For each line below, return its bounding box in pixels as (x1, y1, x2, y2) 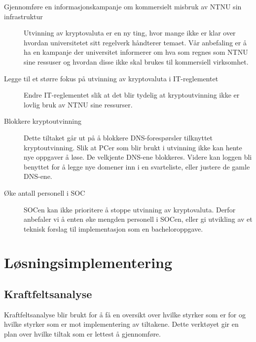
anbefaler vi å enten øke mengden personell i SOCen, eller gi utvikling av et (24, 214, 253, 224)
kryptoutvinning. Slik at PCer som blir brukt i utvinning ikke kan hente (24, 142, 242, 152)
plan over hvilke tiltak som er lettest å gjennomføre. (4, 329, 161, 339)
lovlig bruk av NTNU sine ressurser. (24, 99, 133, 109)
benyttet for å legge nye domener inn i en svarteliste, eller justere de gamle (24, 161, 250, 171)
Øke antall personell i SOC (4, 187, 85, 198)
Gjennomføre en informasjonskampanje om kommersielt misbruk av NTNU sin (4, 1, 242, 11)
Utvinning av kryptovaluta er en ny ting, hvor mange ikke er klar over (24, 28, 236, 38)
